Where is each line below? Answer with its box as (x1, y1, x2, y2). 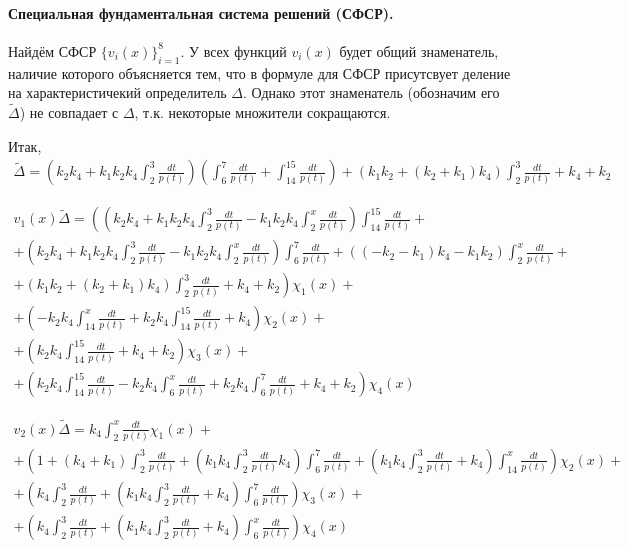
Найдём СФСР (8, 40, 97, 61)
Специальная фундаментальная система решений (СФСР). (8, 2, 394, 23)
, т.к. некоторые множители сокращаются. (134, 102, 391, 122)
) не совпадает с (19, 102, 119, 122)
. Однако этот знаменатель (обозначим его (242, 82, 500, 103)
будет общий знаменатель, (339, 40, 499, 61)
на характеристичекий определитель (8, 82, 227, 103)
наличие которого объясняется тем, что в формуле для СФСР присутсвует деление (8, 62, 511, 83)
